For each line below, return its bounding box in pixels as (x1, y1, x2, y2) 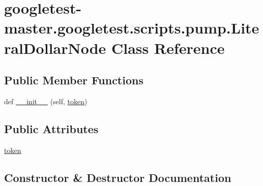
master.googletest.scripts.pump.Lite (4, 17, 259, 38)
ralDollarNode (4, 37, 106, 58)
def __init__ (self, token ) (4, 96, 87, 106)
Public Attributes (4, 120, 99, 136)
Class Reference (111, 37, 225, 58)
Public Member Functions (4, 72, 143, 88)
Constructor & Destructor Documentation (4, 169, 231, 185)
